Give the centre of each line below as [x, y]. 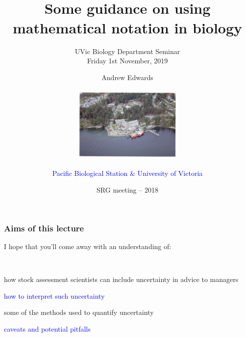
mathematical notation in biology [127, 27]
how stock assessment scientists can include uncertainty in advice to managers [121, 279]
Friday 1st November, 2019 [127, 61]
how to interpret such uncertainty [54, 295]
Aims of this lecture [44, 228]
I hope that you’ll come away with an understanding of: [88, 246]
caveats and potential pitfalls [47, 328]
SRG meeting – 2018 [127, 189]
